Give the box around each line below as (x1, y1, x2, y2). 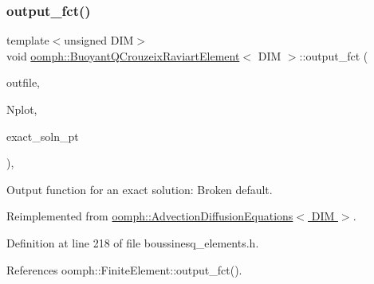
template (6, 32, 49, 49)
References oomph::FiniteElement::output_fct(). (6, 261, 242, 278)
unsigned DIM (64, 32, 134, 49)
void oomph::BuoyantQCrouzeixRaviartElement (6, 47, 240, 64)
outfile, (6, 74, 41, 91)
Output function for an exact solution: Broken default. (6, 181, 273, 197)
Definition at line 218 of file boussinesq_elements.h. (6, 234, 259, 251)
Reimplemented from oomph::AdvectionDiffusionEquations (6, 208, 293, 224)
